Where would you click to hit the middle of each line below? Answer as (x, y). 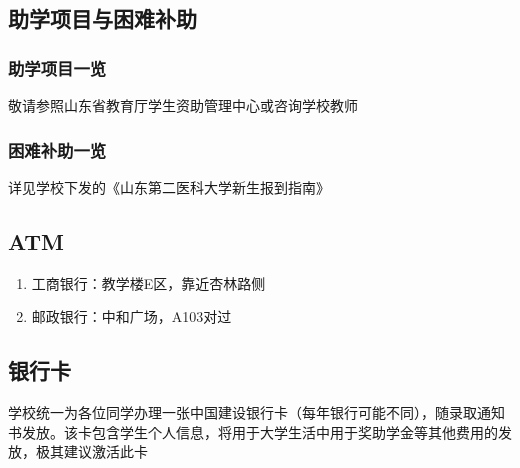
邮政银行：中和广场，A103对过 (131, 316)
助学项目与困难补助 (102, 18)
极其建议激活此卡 (91, 451)
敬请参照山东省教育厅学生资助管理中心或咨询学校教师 (183, 105)
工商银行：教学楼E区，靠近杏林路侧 (148, 282)
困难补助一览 (57, 149)
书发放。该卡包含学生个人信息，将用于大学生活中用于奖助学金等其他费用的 (253, 431)
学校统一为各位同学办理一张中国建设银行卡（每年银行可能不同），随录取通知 (256, 412)
